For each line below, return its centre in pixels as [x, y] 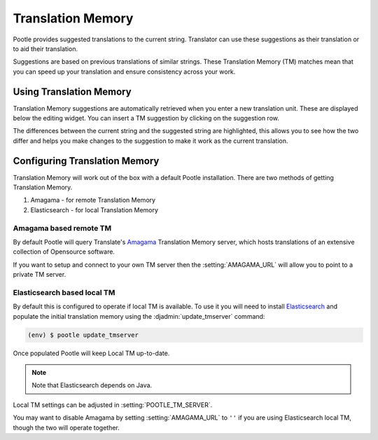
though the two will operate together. [66, 427]
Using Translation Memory [72, 91]
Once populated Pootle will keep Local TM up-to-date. [91, 353]
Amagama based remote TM [62, 228]
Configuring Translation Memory [86, 161]
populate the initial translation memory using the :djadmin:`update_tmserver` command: [139, 316]
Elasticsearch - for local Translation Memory [94, 209]
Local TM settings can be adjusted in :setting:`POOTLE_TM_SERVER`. [113, 405]
